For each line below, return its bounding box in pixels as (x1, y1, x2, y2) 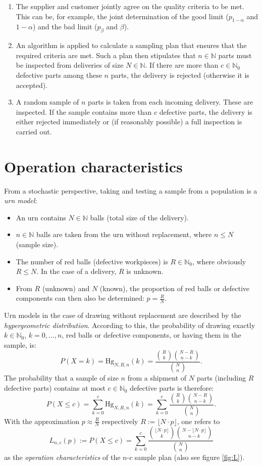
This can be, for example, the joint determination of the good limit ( (16, 11, 229, 21)
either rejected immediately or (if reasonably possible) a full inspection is (16, 116, 242, 127)
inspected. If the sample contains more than (16, 106, 152, 117)
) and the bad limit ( (32, 21, 97, 32)
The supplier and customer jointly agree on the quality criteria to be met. (16, 1, 244, 11)
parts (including (196, 372, 246, 383)
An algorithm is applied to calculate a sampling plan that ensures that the (16, 40, 247, 51)
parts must (218, 50, 252, 60)
